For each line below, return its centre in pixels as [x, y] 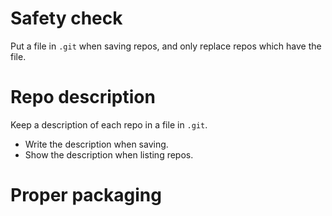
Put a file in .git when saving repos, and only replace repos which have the [166, 46]
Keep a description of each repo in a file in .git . [109, 124]
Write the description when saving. [96, 144]
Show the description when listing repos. [109, 154]
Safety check [66, 18]
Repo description [83, 97]
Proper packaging [86, 195]
